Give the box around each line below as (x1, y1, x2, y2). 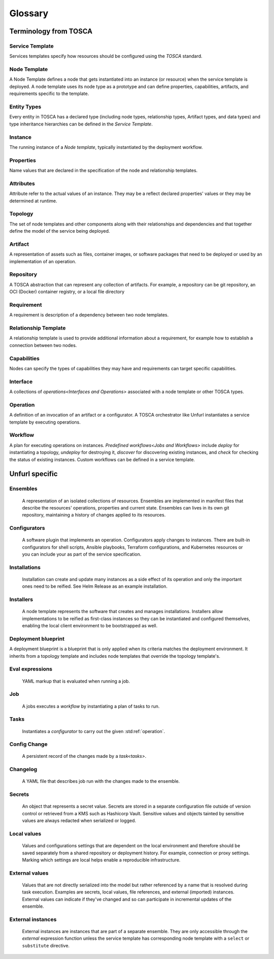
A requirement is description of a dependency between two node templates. (9, 312, 169, 318)
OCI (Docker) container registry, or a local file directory (9, 289, 125, 295)
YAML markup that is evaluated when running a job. (22, 678, 130, 684)
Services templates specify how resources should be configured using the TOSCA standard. (9, 53, 202, 59)
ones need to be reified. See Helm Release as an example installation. (22, 583, 167, 589)
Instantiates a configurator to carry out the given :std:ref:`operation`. (22, 728, 165, 734)
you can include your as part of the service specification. (22, 551, 142, 557)
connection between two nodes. (9, 342, 77, 348)
